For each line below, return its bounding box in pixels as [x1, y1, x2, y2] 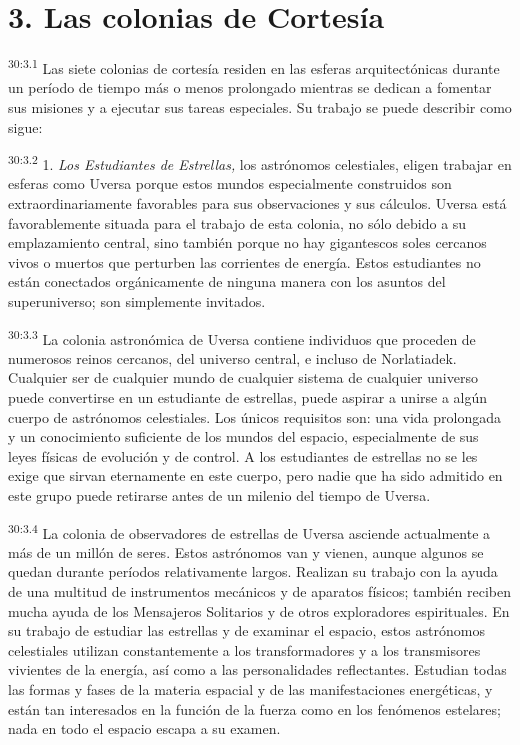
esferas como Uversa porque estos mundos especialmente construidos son [8, 173, 452, 194]
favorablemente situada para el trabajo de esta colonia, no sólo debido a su [8, 212, 467, 233]
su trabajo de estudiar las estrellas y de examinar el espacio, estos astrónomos [8, 620, 485, 641]
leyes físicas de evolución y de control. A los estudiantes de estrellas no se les [8, 445, 478, 466]
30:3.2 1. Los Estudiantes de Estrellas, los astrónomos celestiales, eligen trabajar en [8, 151, 512, 174]
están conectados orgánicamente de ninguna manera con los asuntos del [8, 271, 446, 292]
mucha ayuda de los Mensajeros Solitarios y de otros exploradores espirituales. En [8, 600, 510, 621]
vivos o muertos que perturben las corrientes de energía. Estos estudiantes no [8, 251, 481, 272]
